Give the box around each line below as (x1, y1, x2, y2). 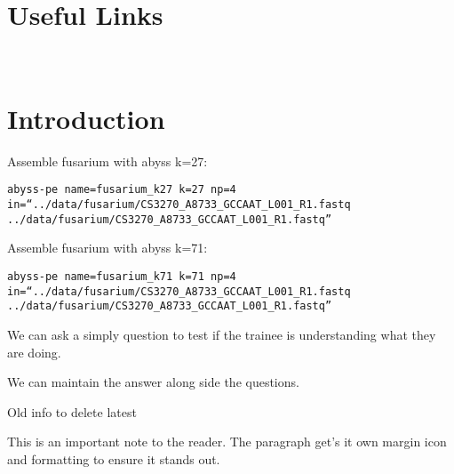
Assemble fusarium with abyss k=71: (7, 238, 208, 257)
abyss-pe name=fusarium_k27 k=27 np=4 (7, 183, 236, 197)
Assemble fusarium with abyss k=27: (7, 151, 208, 170)
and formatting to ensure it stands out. (7, 449, 220, 468)
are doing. (7, 342, 61, 361)
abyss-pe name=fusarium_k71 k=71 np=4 (7, 270, 236, 283)
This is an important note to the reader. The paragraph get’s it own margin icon (7, 432, 447, 451)
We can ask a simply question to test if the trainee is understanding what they (7, 325, 436, 343)
